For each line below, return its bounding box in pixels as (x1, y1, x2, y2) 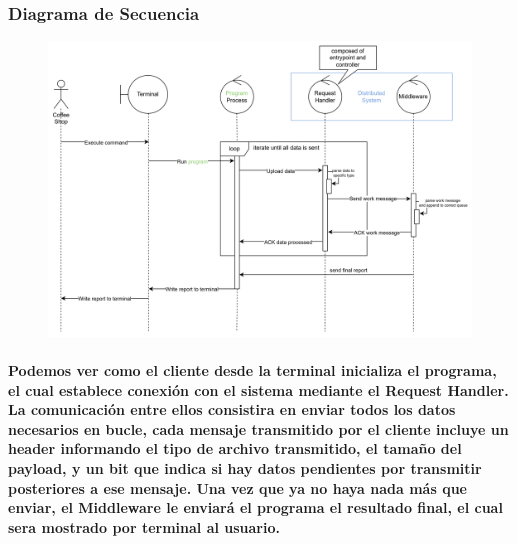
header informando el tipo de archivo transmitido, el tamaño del (8, 438, 462, 459)
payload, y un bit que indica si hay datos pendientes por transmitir (8, 458, 482, 479)
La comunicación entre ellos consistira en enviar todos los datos (8, 399, 456, 420)
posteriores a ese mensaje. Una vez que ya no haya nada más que (8, 477, 467, 498)
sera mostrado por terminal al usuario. (8, 516, 280, 537)
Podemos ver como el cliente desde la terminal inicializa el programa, (8, 360, 497, 381)
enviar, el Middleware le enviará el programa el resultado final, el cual (8, 497, 503, 518)
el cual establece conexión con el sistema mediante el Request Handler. (8, 379, 509, 400)
